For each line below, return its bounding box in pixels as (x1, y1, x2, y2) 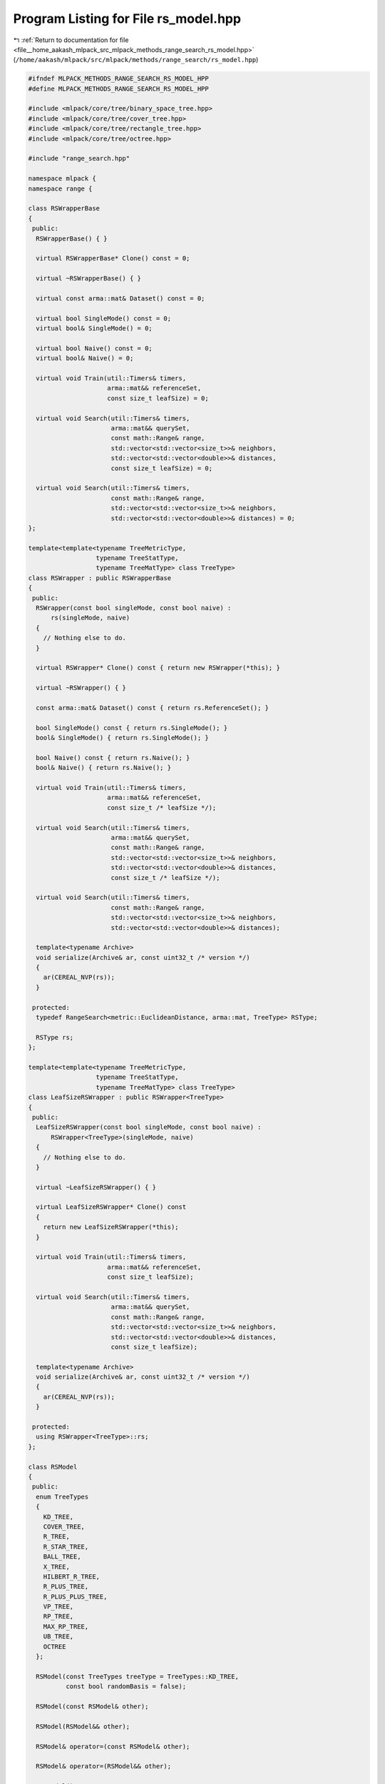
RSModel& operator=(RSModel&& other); (36, 1763, 171, 1770)
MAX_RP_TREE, (43, 1622, 89, 1631)
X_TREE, (43, 1563, 71, 1571)
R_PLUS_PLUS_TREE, (43, 1592, 108, 1601)
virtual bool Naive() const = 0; (36, 344, 153, 353)
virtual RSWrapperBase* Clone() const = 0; (36, 254, 190, 263)
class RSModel (28, 1463, 78, 1471)
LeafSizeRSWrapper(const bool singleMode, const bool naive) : (36, 1123, 262, 1131)
